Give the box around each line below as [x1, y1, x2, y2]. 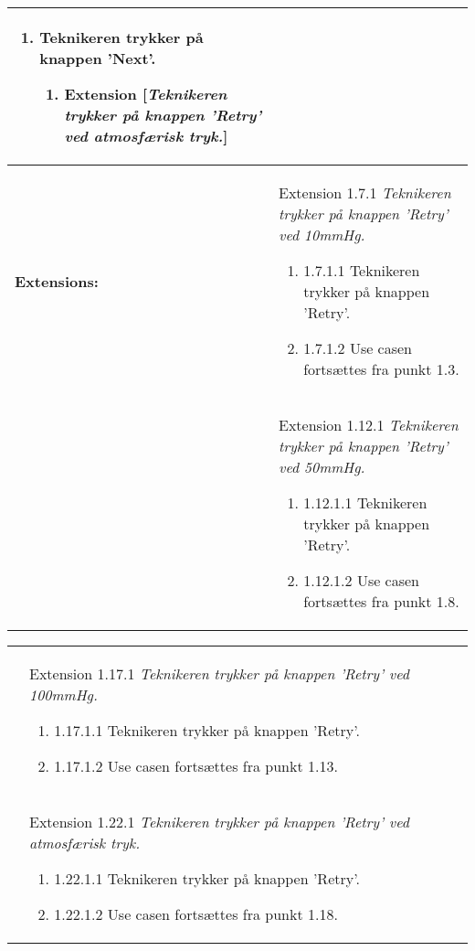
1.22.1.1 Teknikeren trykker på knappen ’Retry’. [54, 868, 360, 889]
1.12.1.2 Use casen [303, 570, 420, 591]
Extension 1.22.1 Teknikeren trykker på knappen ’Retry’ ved [29, 811, 409, 832]
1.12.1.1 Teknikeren [303, 492, 427, 513]
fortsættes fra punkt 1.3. [303, 358, 459, 379]
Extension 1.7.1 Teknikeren [279, 182, 451, 203]
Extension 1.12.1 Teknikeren [279, 414, 459, 435]
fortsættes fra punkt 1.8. [303, 591, 459, 612]
